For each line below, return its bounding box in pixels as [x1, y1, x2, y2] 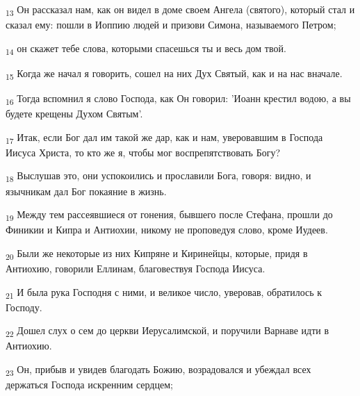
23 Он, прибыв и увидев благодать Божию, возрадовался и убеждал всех [6, 362, 311, 378]
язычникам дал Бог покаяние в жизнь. [6, 183, 167, 198]
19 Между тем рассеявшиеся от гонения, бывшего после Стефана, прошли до [6, 207, 333, 223]
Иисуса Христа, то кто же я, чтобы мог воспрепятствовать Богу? [6, 145, 281, 159]
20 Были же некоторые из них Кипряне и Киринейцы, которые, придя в [6, 245, 308, 262]
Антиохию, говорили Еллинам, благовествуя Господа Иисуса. [6, 261, 265, 275]
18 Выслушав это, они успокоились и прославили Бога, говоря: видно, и [6, 168, 311, 185]
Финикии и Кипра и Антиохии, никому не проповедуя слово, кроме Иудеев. [6, 222, 328, 237]
